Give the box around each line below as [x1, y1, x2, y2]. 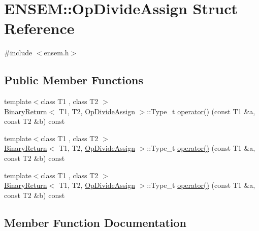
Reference [4, 18, 75, 39]
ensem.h [44, 47, 69, 58]
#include [4, 47, 33, 58]
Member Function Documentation [4, 214, 187, 230]
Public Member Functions [4, 72, 143, 88]
